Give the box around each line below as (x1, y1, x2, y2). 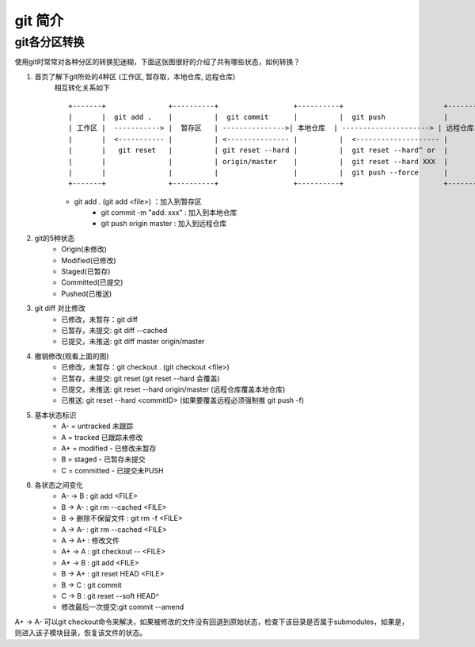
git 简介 (14, 12, 64, 29)
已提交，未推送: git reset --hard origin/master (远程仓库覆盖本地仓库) (61, 385, 286, 394)
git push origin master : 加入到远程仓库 (101, 219, 227, 228)
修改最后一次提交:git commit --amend (61, 603, 184, 612)
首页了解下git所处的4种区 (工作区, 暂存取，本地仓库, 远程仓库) (34, 71, 236, 81)
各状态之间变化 (34, 480, 83, 490)
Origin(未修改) (61, 244, 107, 254)
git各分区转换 (14, 35, 85, 49)
